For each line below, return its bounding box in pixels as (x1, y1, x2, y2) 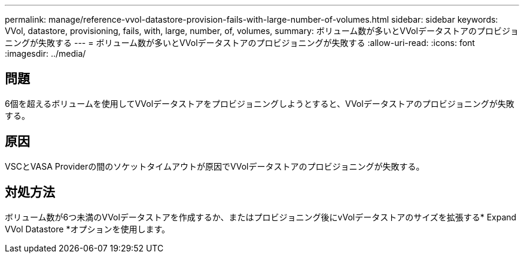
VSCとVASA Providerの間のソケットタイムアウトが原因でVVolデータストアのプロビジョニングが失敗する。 (5, 161, 425, 171)
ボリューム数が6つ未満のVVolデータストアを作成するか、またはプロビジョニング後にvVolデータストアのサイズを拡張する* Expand (5, 211, 517, 222)
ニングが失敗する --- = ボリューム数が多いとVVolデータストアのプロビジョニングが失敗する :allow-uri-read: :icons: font (5, 38, 475, 48)
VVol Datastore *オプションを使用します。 (5, 223, 170, 234)
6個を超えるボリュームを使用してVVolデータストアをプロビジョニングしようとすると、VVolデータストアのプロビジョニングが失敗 (5, 98, 514, 109)
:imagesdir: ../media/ (5, 48, 86, 59)
